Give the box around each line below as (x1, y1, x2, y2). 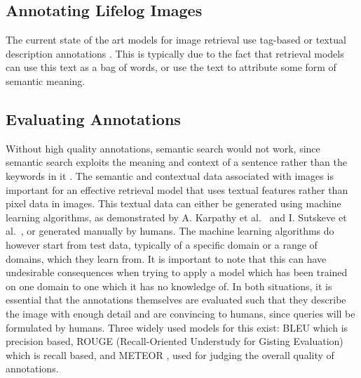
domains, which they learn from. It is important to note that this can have (6, 251, 327, 266)
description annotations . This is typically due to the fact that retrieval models (6, 46, 344, 60)
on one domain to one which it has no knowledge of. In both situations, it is (6, 278, 332, 293)
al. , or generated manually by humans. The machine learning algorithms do (6, 223, 334, 238)
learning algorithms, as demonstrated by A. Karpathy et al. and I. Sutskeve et (6, 209, 347, 224)
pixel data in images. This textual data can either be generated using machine (6, 196, 341, 211)
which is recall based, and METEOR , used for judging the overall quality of (6, 347, 334, 362)
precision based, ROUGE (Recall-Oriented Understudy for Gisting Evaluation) (6, 334, 343, 348)
